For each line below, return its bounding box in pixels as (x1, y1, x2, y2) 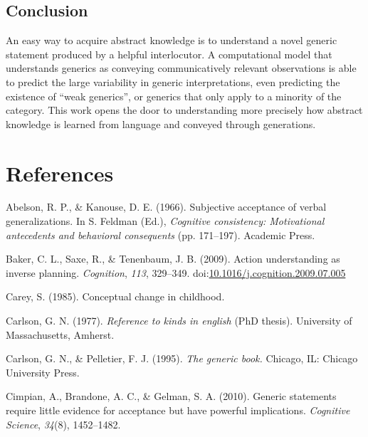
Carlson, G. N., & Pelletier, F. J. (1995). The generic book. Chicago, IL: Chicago (6, 351, 358, 366)
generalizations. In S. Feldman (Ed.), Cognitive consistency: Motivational (6, 214, 325, 228)
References (6, 158, 114, 187)
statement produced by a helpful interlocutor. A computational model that (6, 46, 332, 61)
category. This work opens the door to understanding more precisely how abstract (6, 102, 363, 117)
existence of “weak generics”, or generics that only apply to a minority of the (6, 88, 342, 103)
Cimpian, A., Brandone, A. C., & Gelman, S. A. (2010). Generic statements (6, 389, 337, 404)
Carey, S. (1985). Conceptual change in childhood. (6, 289, 225, 304)
